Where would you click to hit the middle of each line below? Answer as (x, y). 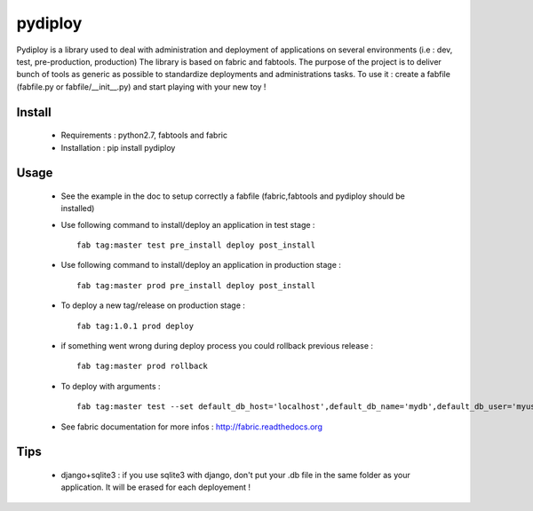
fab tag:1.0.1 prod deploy (135, 326)
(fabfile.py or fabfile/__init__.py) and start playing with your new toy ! (141, 86)
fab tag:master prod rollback (143, 366)
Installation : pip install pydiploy (118, 147)
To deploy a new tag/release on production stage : (153, 305)
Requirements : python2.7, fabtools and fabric (144, 135)
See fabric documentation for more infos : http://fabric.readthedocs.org (192, 427)
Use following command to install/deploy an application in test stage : (188, 224)
